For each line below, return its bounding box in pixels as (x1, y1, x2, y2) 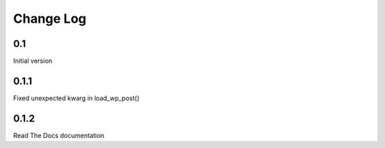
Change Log (13, 11, 87, 26)
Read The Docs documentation (13, 131, 105, 139)
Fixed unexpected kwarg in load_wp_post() (13, 93, 140, 102)
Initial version (13, 57, 53, 65)
